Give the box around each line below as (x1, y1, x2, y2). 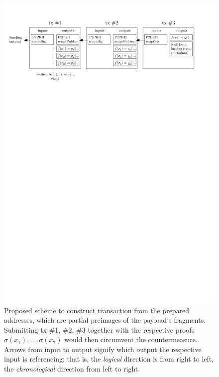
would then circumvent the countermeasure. (64, 334, 198, 345)
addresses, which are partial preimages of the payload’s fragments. (4, 315, 206, 325)
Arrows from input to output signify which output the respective (4, 344, 202, 354)
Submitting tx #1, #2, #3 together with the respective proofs (4, 324, 195, 335)
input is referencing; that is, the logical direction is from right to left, (4, 354, 214, 364)
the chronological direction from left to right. (4, 364, 140, 374)
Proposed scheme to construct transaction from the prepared (4, 305, 190, 315)
